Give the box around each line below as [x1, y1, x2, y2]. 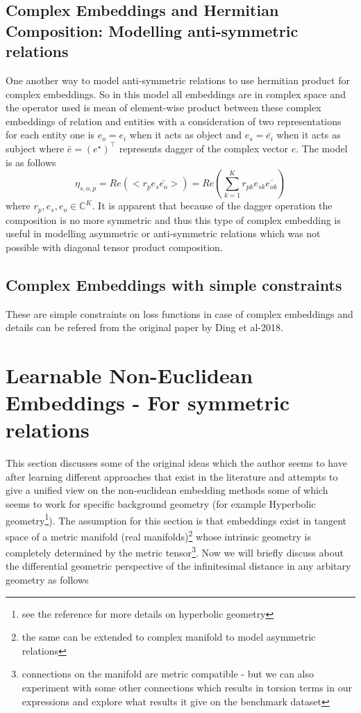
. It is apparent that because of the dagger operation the [92, 198, 333, 213]
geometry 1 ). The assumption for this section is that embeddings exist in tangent [6, 511, 346, 527]
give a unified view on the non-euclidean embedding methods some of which [6, 483, 328, 497]
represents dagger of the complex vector [119, 141, 289, 155]
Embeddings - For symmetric [6, 388, 290, 417]
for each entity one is [6, 127, 95, 142]
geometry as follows [6, 572, 89, 586]
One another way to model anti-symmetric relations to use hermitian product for [6, 72, 350, 87]
